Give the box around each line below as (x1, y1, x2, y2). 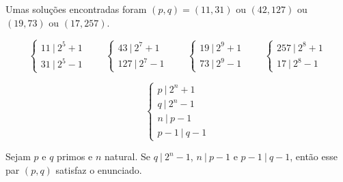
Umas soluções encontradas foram (5, 2, 147, 16)
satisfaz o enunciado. (55, 162, 142, 177)
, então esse (290, 149, 338, 164)
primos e (57, 149, 93, 164)
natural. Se (105, 149, 151, 164)
